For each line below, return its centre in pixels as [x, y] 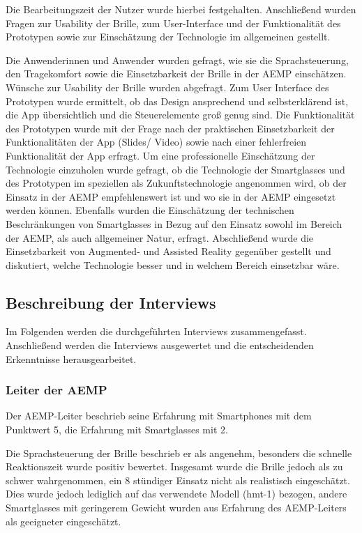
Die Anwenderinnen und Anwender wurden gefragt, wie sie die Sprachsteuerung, [177, 60]
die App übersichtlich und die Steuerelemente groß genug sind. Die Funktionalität [180, 115]
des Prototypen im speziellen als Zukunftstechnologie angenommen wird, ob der [176, 183]
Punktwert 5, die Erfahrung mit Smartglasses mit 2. [117, 430]
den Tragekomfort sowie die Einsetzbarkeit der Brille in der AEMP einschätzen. [176, 74]
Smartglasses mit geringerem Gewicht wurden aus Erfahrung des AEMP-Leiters [176, 508]
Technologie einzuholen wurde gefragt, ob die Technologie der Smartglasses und [175, 169]
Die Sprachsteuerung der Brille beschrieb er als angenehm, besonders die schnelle [179, 453]
